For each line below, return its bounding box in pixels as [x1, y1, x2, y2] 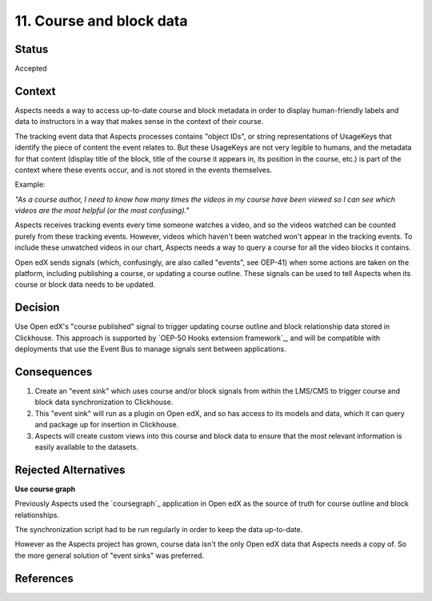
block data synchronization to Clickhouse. [34, 397, 174, 407]
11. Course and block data [14, 12, 188, 30]
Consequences [14, 365, 93, 379]
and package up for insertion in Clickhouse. [34, 420, 179, 430]
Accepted [14, 64, 47, 74]
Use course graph [14, 484, 76, 494]
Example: [14, 180, 46, 190]
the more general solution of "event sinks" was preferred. [14, 551, 204, 560]
